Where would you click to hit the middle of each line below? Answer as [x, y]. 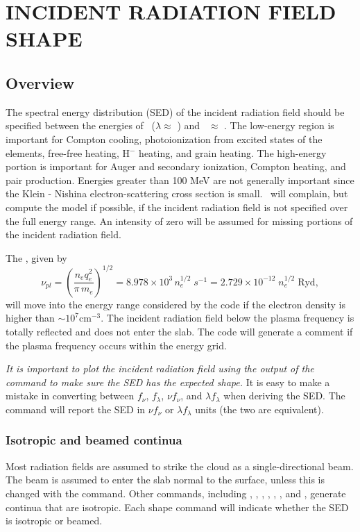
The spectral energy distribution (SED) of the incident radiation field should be [175, 111]
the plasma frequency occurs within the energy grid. [116, 345]
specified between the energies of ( [80, 125]
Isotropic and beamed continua [94, 440]
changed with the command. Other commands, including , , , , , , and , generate [176, 493]
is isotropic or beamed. [54, 521]
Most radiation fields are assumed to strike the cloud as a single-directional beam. [180, 466]
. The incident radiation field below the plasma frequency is [228, 318]
